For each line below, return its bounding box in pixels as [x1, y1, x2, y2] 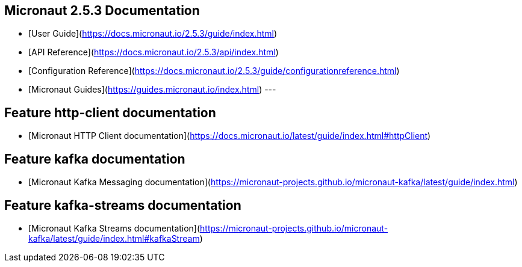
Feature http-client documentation [4, 105, 216, 120]
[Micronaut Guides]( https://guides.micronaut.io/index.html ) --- [28, 84, 276, 95]
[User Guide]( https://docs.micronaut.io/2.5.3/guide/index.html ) [28, 28, 278, 39]
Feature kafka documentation [4, 151, 185, 167]
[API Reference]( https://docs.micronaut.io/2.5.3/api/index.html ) [28, 47, 279, 58]
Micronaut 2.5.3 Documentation [4, 3, 200, 18]
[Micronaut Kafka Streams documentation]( [28, 222, 200, 233]
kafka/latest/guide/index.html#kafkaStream [28, 233, 200, 244]
